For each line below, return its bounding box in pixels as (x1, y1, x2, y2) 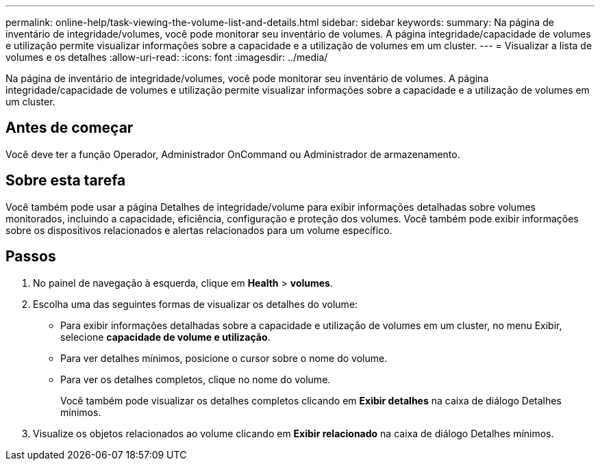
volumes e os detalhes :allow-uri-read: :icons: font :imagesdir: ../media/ (5, 51, 328, 63)
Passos (5, 248, 56, 266)
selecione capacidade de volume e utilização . (60, 331, 271, 343)
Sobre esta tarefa (5, 172, 126, 190)
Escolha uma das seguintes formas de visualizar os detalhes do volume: (33, 298, 358, 310)
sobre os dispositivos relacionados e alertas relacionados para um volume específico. (5, 224, 392, 236)
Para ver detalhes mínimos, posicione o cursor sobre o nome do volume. (60, 352, 388, 364)
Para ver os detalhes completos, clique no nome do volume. (60, 373, 331, 385)
